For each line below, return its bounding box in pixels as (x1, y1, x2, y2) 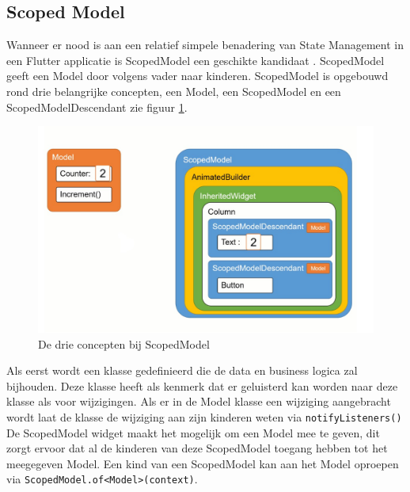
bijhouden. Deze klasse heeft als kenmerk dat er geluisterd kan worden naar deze (6, 377, 398, 394)
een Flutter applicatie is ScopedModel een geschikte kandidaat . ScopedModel (6, 51, 385, 68)
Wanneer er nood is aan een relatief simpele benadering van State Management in (6, 36, 404, 53)
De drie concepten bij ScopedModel (38, 335, 210, 352)
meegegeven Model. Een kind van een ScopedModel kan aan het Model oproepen (6, 455, 399, 471)
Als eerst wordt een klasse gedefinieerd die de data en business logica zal (6, 362, 358, 379)
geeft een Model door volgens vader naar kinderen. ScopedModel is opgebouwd (6, 67, 389, 84)
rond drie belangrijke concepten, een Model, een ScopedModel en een (6, 82, 341, 99)
